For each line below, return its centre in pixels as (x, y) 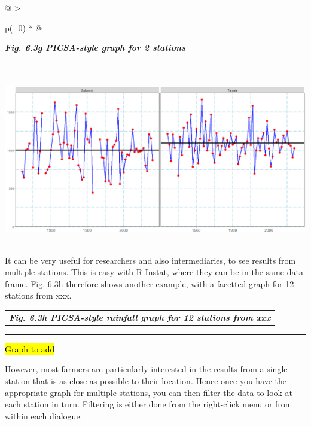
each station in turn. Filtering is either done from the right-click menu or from (149, 404)
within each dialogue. (44, 416)
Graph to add (30, 349)
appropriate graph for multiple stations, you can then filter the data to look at (149, 392)
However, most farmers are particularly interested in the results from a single (146, 369)
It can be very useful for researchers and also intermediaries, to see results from (150, 260)
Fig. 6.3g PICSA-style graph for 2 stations (95, 48)
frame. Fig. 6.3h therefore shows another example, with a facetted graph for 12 (150, 283)
